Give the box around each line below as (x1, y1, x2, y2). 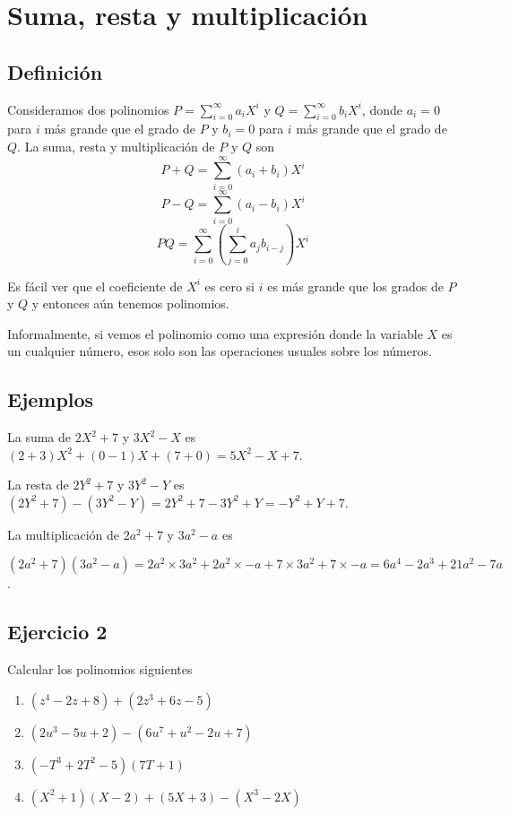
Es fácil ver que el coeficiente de (7, 276, 183, 295)
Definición (7, 57, 103, 85)
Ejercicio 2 (7, 618, 108, 646)
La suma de (7, 428, 72, 447)
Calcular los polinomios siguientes (7, 660, 193, 679)
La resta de (7, 475, 69, 494)
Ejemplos (7, 386, 94, 413)
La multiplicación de (7, 525, 120, 543)
